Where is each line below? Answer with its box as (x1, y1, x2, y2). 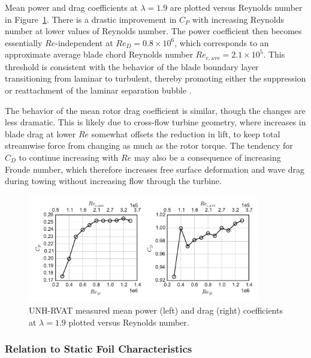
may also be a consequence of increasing (134, 151, 281, 163)
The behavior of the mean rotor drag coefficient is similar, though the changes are (5, 104, 306, 116)
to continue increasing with (19, 151, 119, 163)
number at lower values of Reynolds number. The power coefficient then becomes (5, 25, 302, 37)
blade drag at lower (5, 127, 76, 140)
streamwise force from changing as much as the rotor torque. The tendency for (5, 139, 293, 152)
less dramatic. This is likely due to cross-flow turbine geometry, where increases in (5, 116, 306, 128)
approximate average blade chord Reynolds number (5, 48, 193, 61)
